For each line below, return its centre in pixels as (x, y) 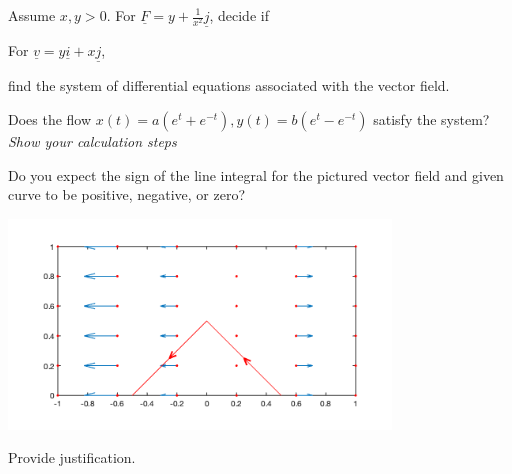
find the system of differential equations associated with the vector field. (229, 85)
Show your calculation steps (92, 141)
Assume (32, 15)
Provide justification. (72, 457)
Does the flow (50, 119)
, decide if (239, 15)
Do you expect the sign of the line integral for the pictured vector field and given (256, 174)
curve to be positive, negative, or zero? (127, 194)
